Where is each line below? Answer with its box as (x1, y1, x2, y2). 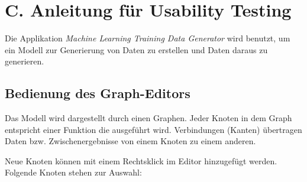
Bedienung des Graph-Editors (5, 84, 190, 102)
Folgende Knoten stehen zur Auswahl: (5, 166, 142, 178)
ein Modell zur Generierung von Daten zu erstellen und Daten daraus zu (5, 43, 268, 56)
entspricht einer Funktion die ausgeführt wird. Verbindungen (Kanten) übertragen (5, 123, 302, 135)
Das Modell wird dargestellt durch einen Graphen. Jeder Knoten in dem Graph (5, 112, 292, 124)
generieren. (5, 55, 44, 67)
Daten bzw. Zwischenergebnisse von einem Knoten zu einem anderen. (5, 135, 256, 147)
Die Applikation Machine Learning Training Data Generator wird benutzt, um (5, 32, 290, 44)
